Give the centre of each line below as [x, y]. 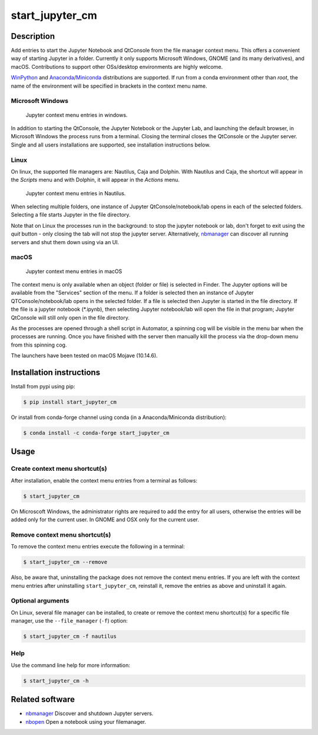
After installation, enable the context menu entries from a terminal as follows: [104, 480]
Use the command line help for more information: [71, 665]
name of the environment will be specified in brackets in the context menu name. [109, 86]
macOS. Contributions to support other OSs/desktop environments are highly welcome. [117, 66]
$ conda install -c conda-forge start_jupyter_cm [96, 433]
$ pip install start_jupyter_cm [70, 402]
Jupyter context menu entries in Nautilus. [76, 193]
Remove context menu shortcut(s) [61, 534]
